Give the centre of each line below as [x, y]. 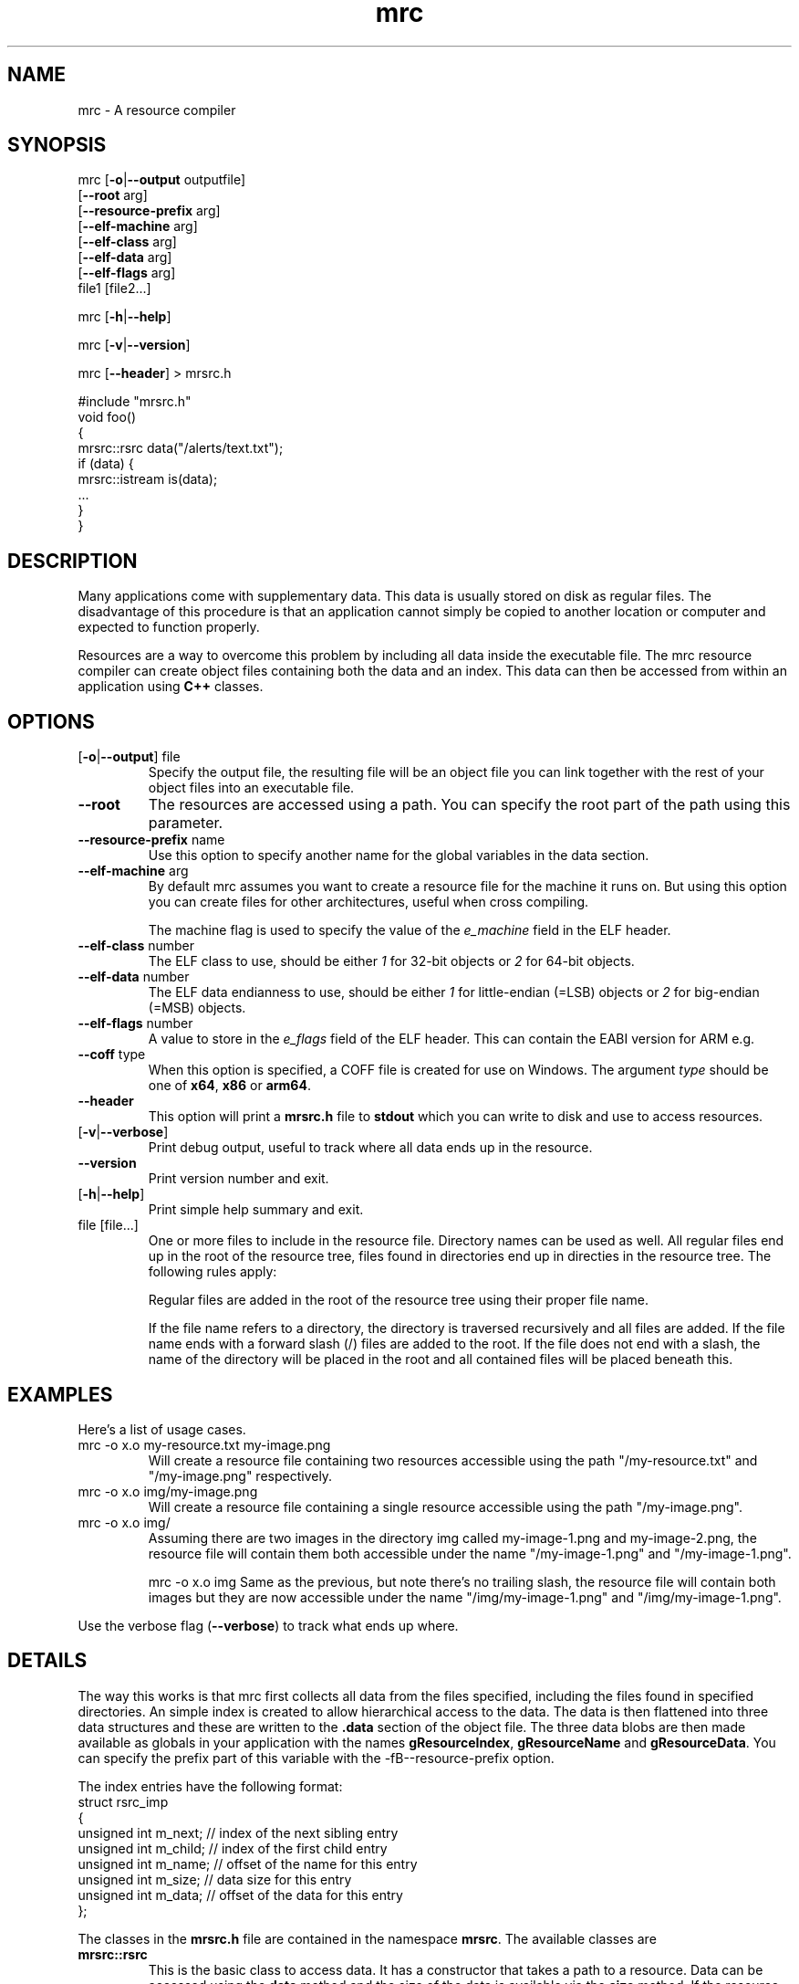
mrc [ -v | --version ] [134, 345]
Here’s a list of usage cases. [162, 1429]
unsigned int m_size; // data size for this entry [215, 1879]
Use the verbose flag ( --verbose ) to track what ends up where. [268, 1625]
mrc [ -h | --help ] [125, 317]
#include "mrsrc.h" [135, 402]
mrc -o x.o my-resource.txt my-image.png [204, 1444]
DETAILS [47, 1661]
